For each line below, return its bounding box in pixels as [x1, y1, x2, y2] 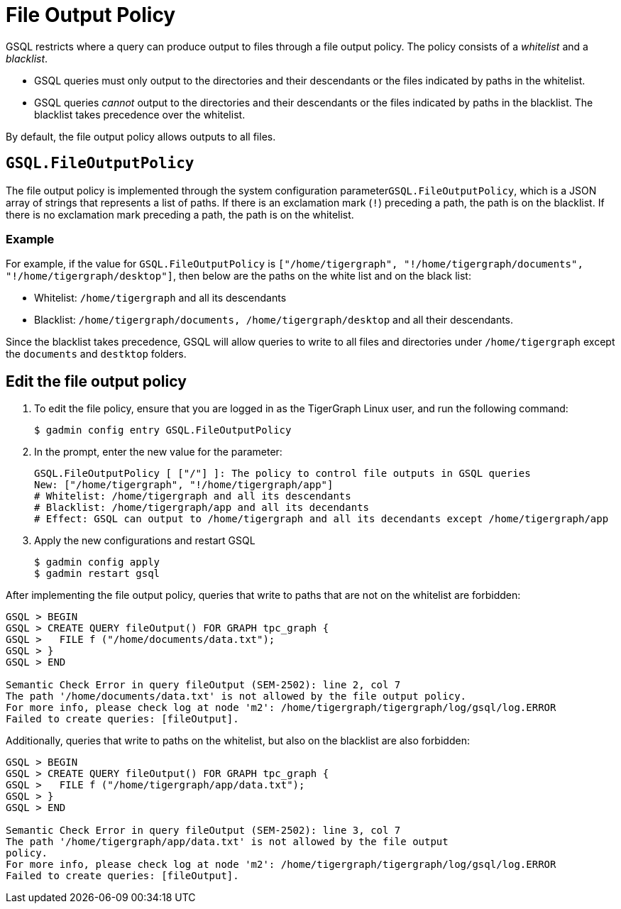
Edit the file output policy [6, 372, 187, 390]
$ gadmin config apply [34, 556, 160, 568]
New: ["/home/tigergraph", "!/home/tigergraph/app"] [34, 479, 334, 491]
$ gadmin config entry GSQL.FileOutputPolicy [34, 424, 292, 436]
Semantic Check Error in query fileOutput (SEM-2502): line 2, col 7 [6, 679, 401, 691]
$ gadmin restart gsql [34, 568, 160, 580]
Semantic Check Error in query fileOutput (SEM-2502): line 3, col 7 [6, 825, 401, 837]
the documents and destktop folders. [6, 348, 187, 360]
